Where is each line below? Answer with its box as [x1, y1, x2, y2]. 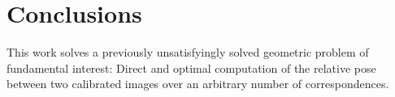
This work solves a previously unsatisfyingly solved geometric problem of [7, 44, 369, 61]
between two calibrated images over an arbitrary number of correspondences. [7, 75, 389, 92]
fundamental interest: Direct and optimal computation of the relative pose [7, 59, 376, 76]
